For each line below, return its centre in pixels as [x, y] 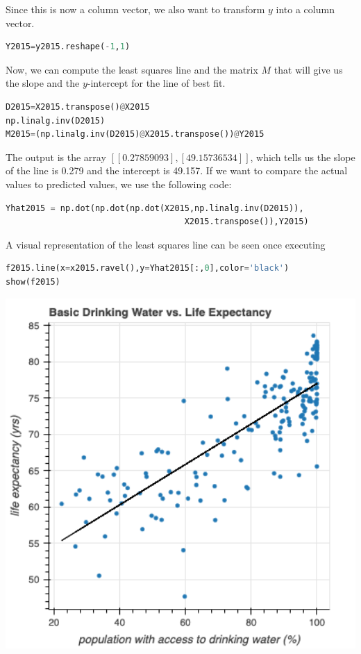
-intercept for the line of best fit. [156, 83]
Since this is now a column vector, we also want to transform [135, 9]
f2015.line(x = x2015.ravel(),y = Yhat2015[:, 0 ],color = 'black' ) [148, 268]
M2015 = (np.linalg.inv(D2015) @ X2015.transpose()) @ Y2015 [135, 134]
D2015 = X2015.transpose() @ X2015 [78, 107]
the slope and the [43, 83]
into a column [305, 9]
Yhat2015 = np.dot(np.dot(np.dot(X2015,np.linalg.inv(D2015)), [155, 208]
